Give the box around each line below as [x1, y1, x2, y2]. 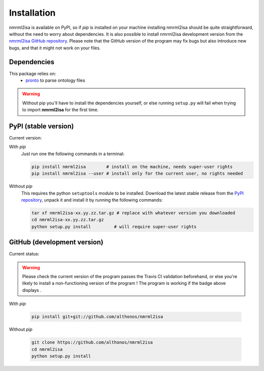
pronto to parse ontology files [25, 77, 86, 83]
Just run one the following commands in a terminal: [21, 151, 125, 157]
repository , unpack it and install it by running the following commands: [21, 197, 163, 203]
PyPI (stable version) [9, 122, 74, 130]
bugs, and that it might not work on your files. [9, 45, 101, 51]
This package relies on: [9, 70, 56, 76]
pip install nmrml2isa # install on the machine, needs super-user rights [31, 164, 233, 169]
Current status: [9, 251, 40, 257]
